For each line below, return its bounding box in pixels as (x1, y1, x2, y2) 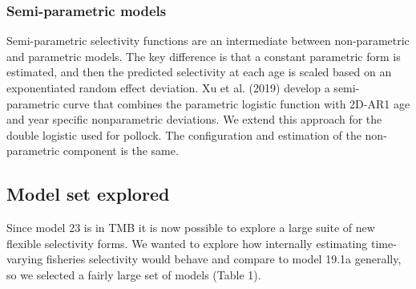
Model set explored (6, 181, 170, 206)
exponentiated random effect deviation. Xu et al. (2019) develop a (6, 79, 330, 96)
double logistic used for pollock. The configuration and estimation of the (6, 126, 361, 143)
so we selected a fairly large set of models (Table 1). (6, 266, 261, 283)
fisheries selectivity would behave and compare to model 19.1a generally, (46, 250, 402, 267)
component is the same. (63, 142, 179, 159)
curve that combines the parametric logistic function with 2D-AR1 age (63, 95, 410, 112)
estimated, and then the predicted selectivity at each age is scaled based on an (6, 63, 392, 80)
